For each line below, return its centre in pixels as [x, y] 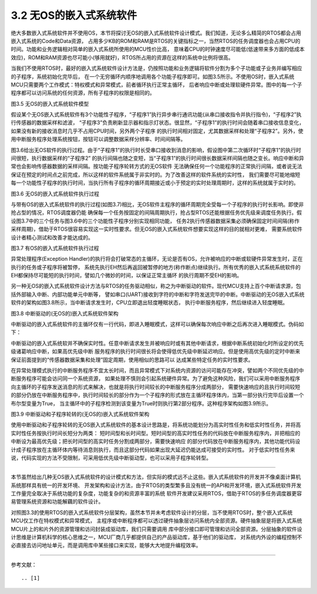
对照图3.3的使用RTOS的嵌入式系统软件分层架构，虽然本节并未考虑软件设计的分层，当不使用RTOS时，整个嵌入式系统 [152, 512]
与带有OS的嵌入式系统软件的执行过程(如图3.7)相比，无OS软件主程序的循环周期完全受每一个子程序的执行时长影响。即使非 [157, 204]
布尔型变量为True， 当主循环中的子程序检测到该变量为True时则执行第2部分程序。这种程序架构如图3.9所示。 [141, 403]
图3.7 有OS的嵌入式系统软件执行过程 [55, 248]
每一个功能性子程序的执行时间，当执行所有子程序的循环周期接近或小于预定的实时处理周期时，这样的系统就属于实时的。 [155, 183]
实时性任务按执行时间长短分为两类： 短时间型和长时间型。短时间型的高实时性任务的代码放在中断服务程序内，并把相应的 [156, 433]
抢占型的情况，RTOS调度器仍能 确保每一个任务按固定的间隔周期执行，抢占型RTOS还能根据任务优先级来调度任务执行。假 [156, 213]
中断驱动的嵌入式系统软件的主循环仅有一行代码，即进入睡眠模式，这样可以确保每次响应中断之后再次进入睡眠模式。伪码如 [157, 324]
